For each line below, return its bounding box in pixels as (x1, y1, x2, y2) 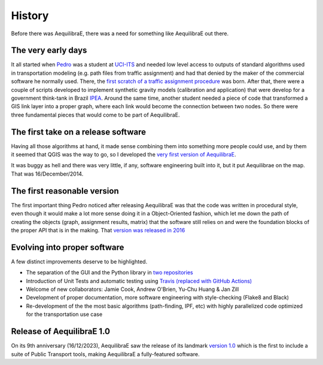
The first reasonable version (11, 186, 119, 196)
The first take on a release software (11, 127, 147, 137)
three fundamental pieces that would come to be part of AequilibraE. (11, 111, 180, 118)
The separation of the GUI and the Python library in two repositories (26, 269, 194, 276)
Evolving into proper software (11, 242, 124, 252)
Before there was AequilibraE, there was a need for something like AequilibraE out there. (11, 30, 229, 37)
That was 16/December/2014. (11, 170, 84, 177)
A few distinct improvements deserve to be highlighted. (11, 257, 148, 265)
